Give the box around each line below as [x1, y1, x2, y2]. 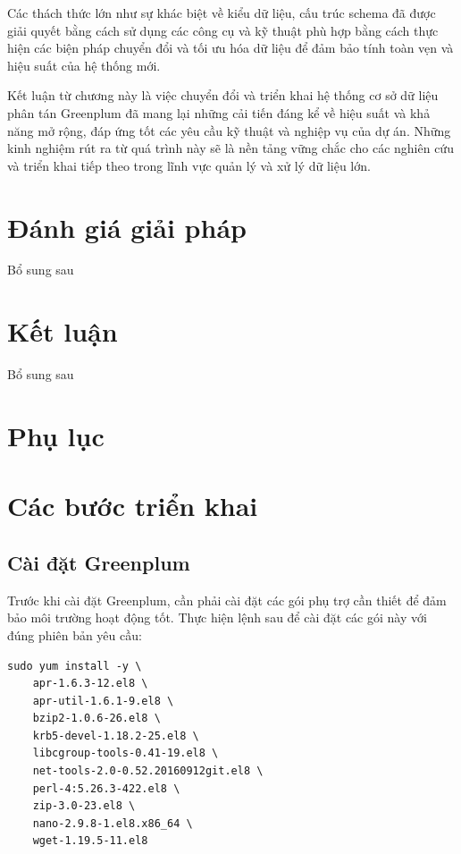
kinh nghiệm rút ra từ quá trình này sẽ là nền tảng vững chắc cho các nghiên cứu [7, 139, 454, 157]
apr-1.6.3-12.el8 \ [32, 677, 148, 690]
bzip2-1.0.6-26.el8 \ [32, 712, 161, 725]
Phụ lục [7, 417, 105, 453]
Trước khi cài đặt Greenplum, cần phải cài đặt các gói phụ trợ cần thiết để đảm [7, 590, 447, 609]
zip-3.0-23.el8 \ [32, 799, 136, 813]
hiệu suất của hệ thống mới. [7, 55, 161, 74]
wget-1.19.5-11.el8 [32, 834, 148, 848]
